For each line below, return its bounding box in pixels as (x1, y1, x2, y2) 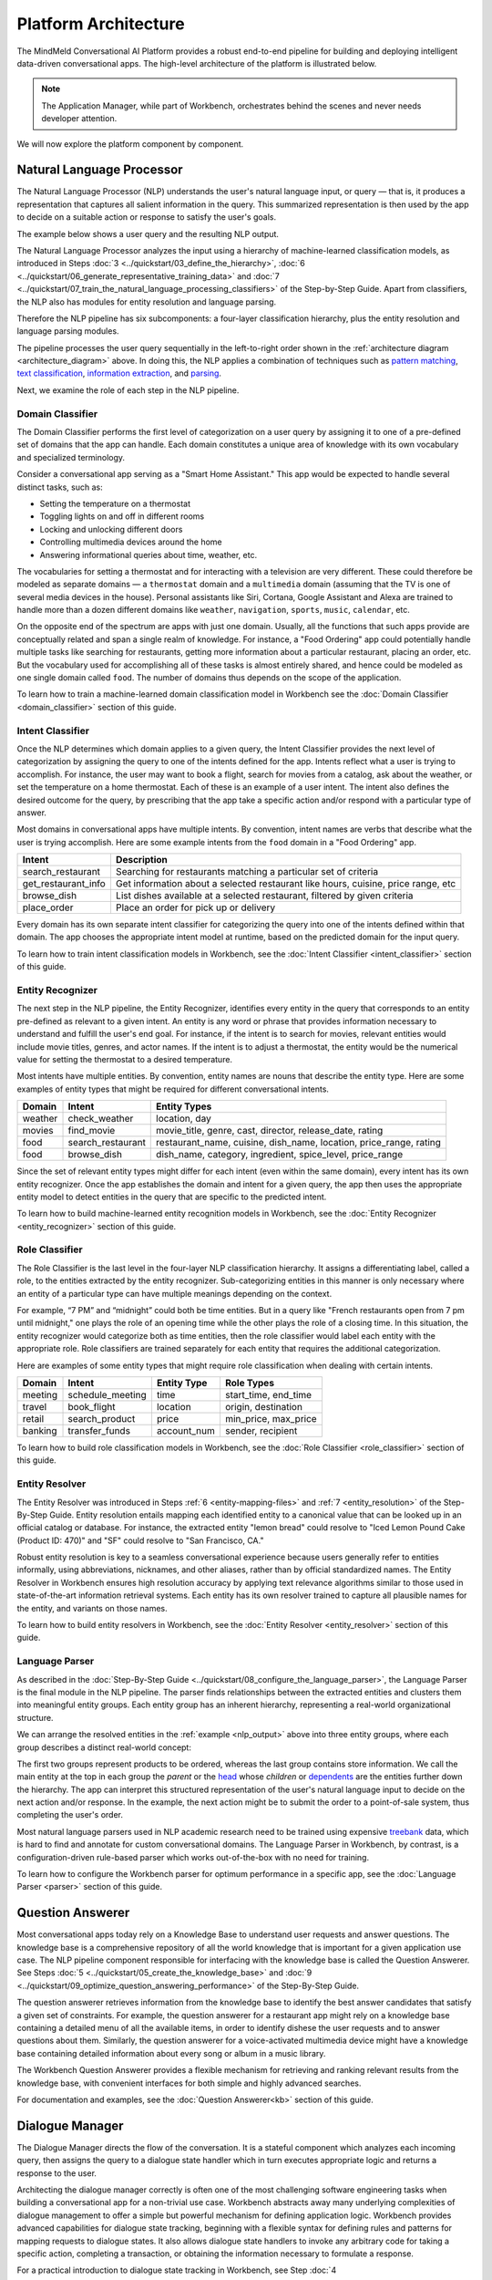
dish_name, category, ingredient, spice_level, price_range (156, 1148, 404, 1161)
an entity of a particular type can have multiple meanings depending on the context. (16, 1288, 333, 1299)
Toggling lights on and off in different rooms (39, 511, 205, 522)
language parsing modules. (16, 326, 119, 337)
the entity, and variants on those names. (16, 1602, 168, 1613)
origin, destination (224, 1400, 302, 1413)
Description (115, 854, 169, 866)
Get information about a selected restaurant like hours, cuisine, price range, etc (115, 877, 456, 890)
